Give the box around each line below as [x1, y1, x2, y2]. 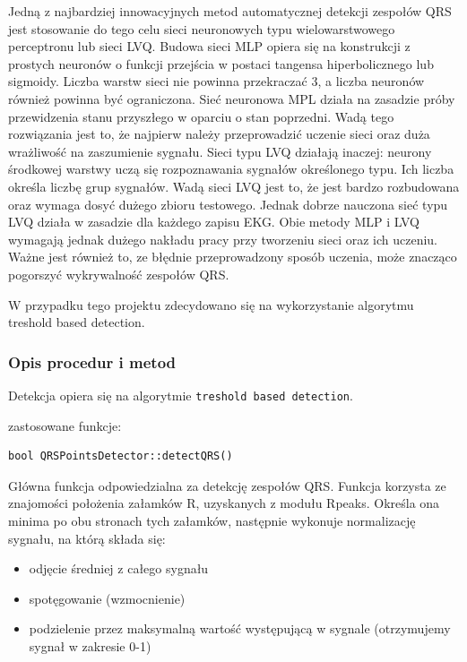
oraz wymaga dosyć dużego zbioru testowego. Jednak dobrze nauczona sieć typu [8, 194, 448, 213]
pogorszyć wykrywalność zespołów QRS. [8, 264, 229, 283]
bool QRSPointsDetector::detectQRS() [8, 450, 233, 463]
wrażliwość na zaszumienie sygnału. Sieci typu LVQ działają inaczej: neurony [8, 142, 432, 160]
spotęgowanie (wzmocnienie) [29, 589, 186, 607]
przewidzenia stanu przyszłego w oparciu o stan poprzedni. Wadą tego [8, 107, 394, 125]
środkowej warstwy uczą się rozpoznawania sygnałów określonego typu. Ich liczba [8, 159, 454, 178]
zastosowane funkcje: [8, 416, 122, 434]
